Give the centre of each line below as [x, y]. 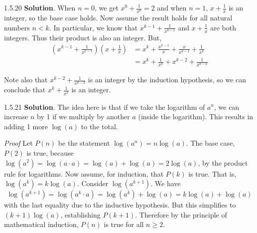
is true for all [124, 224]
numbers [17, 27]
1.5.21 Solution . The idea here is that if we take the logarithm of [105, 107]
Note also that [26, 80]
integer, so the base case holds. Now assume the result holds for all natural [118, 18]
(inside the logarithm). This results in [196, 116]
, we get [107, 7]
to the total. [99, 126]
